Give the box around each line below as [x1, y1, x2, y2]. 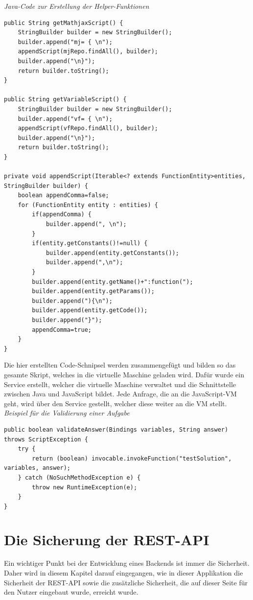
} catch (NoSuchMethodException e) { [18, 474, 141, 481]
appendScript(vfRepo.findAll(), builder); [18, 125, 158, 132]
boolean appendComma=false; [18, 192, 109, 199]
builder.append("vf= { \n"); [18, 115, 113, 122]
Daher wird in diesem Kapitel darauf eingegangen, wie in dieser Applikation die [4, 568, 243, 577]
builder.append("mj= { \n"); [18, 38, 113, 46]
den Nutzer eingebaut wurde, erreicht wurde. [4, 587, 138, 597]
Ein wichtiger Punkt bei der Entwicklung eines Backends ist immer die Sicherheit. [4, 558, 250, 568]
